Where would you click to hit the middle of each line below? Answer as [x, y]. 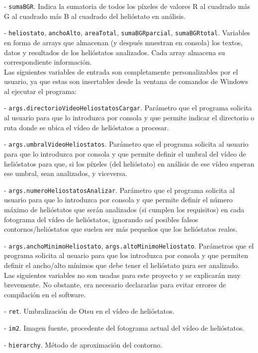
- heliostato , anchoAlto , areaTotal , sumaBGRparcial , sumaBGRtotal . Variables [127, 33]
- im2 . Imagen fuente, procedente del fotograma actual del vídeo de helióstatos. [124, 328]
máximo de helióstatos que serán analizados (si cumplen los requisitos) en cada [124, 209]
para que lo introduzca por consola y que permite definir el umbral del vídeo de [125, 153]
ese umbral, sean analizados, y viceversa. [66, 173]
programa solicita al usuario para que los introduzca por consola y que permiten [126, 255]
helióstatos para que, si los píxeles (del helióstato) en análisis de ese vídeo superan [129, 163]
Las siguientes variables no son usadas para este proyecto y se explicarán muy [122, 275]
